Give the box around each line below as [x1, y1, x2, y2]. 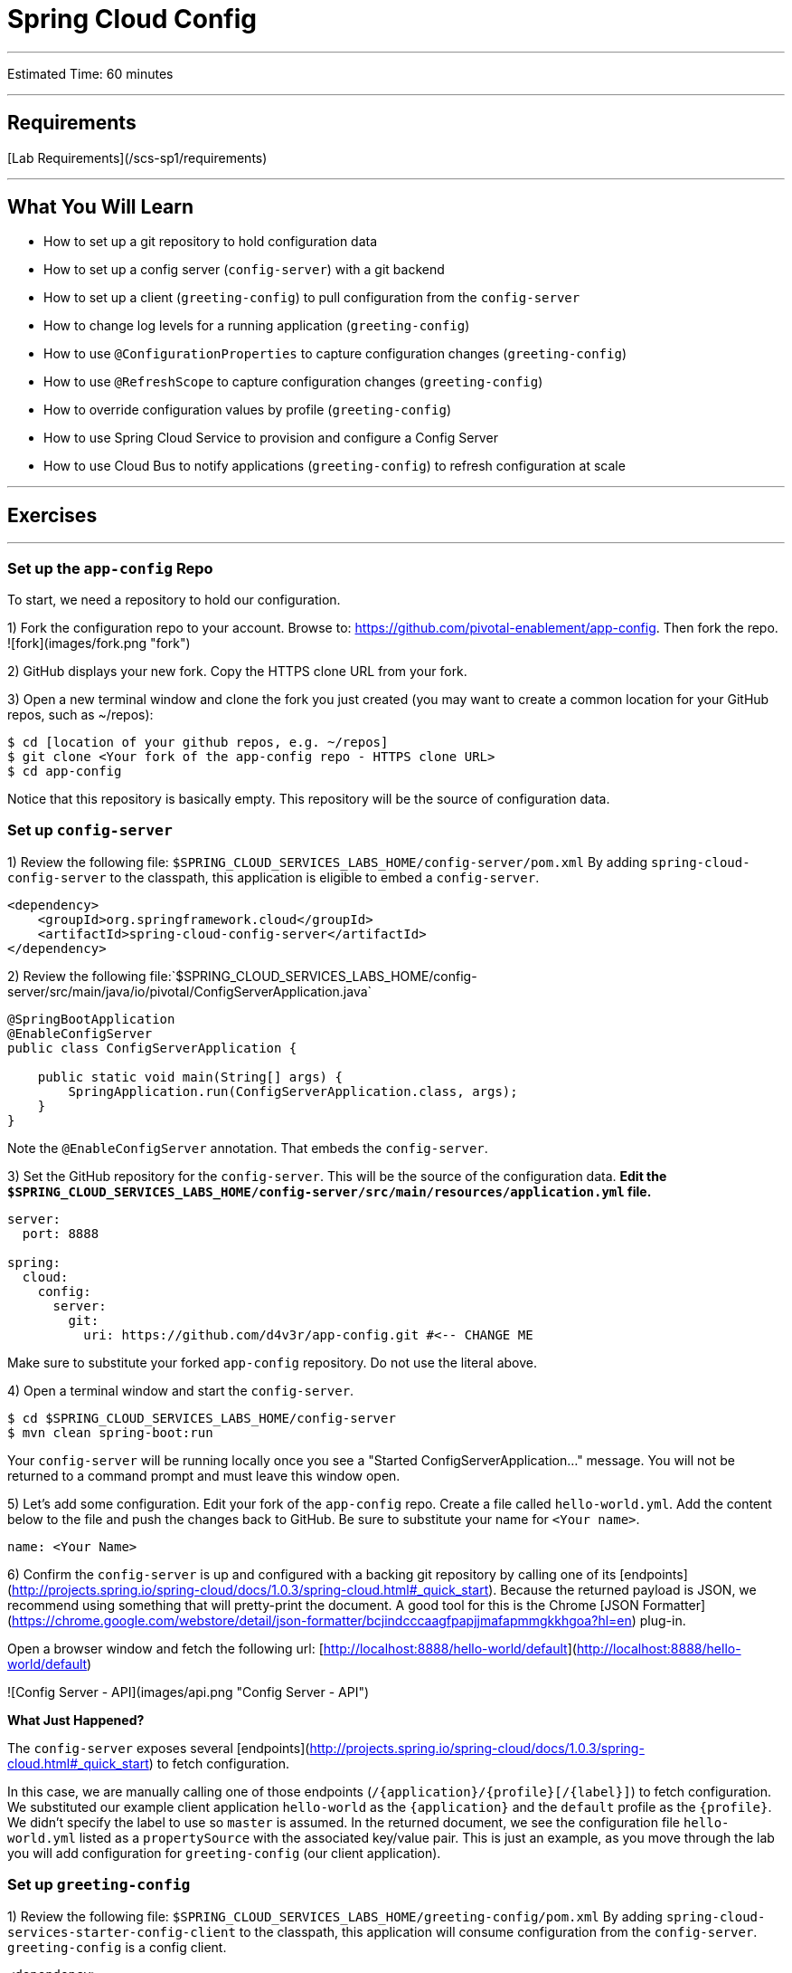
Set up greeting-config [7, 1875, 191, 1894]
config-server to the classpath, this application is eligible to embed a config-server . [7, 869, 540, 885]
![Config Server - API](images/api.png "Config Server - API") [7, 1683, 370, 1700]
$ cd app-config [7, 764, 122, 779]
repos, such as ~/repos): [7, 707, 154, 723]
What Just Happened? [7, 1711, 145, 1728]
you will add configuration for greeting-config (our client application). [7, 1844, 441, 1861]
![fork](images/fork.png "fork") [7, 635, 191, 652]
